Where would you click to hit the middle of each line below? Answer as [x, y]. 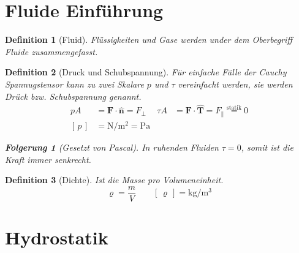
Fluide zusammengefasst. [51, 51]
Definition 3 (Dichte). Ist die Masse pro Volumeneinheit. [114, 180]
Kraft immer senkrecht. [48, 159]
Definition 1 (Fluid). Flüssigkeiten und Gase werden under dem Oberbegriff [149, 40]
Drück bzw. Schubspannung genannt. [73, 96]
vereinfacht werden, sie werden [235, 84]
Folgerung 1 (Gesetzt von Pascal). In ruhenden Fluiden [112, 147]
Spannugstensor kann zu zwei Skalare [74, 84]
